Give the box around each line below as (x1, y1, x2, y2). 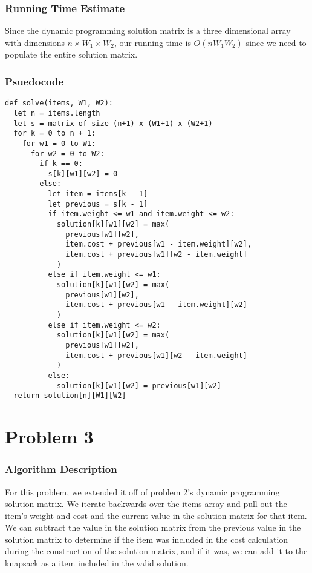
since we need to (245, 36, 307, 48)
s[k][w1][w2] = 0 (48, 169, 118, 178)
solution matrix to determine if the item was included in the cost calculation (5, 532, 288, 545)
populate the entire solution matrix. (5, 48, 138, 61)
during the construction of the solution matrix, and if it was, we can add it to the (5, 545, 308, 557)
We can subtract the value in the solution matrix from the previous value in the (5, 521, 301, 534)
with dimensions (5, 36, 65, 48)
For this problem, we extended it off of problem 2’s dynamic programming (5, 485, 280, 498)
